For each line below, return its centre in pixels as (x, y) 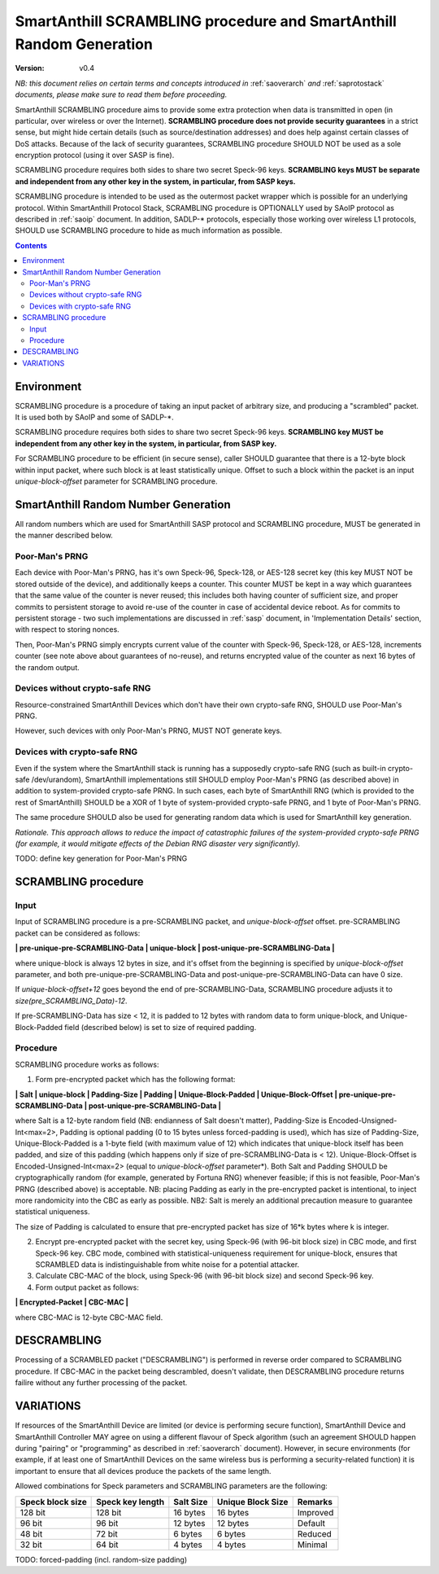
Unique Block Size (252, 1502)
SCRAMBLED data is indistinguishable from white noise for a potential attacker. (167, 1265)
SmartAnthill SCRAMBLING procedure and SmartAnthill (206, 21)
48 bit (31, 1533)
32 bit (31, 1545)
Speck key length (130, 1502)
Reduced (315, 1533)
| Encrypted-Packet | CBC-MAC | (72, 1302)
